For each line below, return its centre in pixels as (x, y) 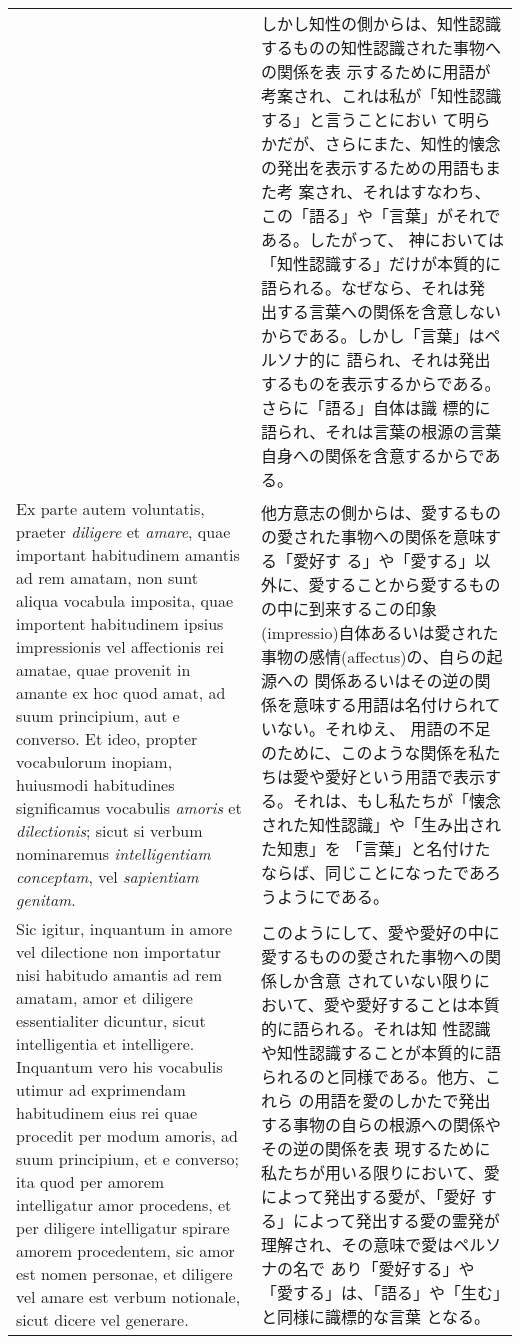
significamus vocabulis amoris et (129, 807)
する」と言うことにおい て (360, 119)
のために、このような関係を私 (373, 752)
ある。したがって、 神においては (382, 239)
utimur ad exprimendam (101, 1089)
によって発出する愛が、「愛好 (368, 1196)
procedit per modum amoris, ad (127, 1135)
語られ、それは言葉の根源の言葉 (381, 431)
